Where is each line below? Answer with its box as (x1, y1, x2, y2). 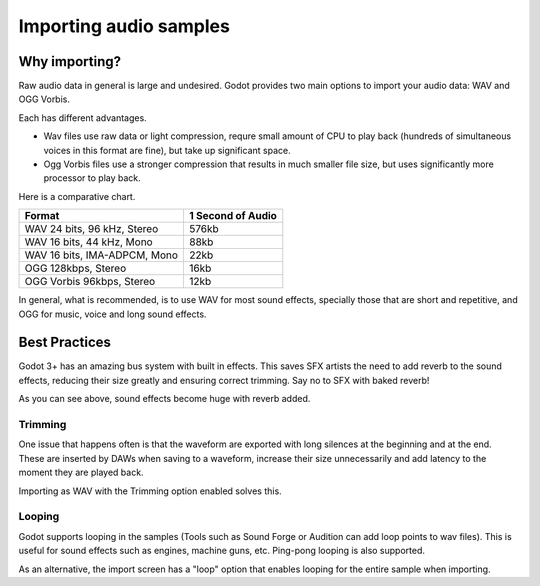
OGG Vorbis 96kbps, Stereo (24, 275, 156, 289)
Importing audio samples (18, 15, 230, 37)
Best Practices (18, 334, 112, 351)
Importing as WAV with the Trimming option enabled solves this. (18, 485, 282, 497)
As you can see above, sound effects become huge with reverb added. (18, 393, 311, 405)
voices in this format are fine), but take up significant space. (43, 144, 291, 156)
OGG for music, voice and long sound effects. (18, 308, 207, 320)
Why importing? (18, 53, 122, 70)
